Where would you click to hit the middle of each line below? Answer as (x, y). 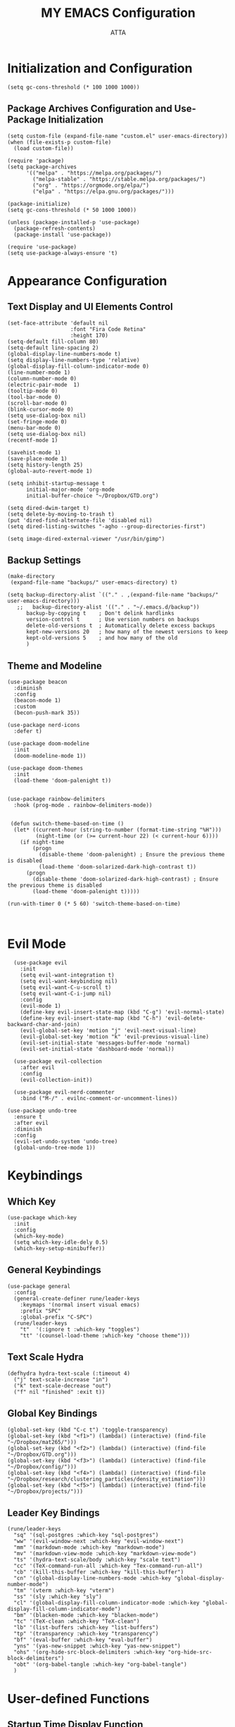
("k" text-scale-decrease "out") (63, 1385)
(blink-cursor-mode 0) (40, 409)
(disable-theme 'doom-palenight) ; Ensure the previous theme (132, 855)
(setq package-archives (42, 167)
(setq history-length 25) (45, 465)
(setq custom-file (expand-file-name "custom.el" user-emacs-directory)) (118, 136)
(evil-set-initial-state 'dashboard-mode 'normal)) (97, 1049)
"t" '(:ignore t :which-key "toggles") (80, 1329)
